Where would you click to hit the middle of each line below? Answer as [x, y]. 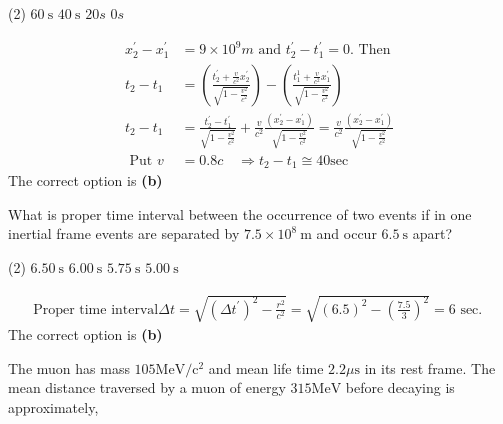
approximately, [53, 406]
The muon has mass [69, 367]
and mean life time [266, 367]
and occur [346, 233]
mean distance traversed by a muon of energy [147, 387]
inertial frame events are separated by [124, 233]
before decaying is [400, 387]
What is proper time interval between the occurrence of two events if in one [240, 213]
